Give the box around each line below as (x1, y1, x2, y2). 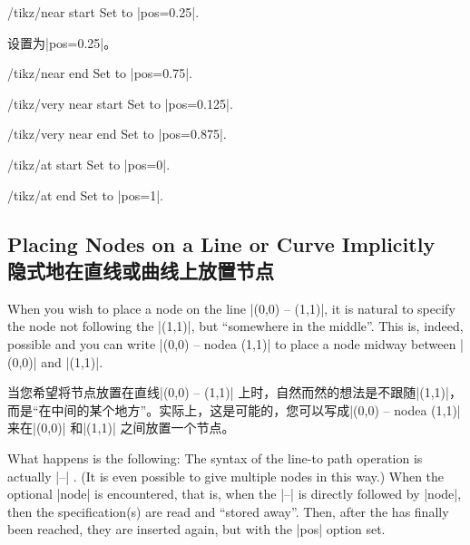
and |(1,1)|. (41, 352, 103, 371)
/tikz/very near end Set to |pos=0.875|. (7, 124, 227, 143)
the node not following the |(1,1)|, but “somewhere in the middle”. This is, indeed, (7, 316, 464, 336)
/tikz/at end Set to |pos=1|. (7, 185, 163, 204)
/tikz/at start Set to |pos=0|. (7, 154, 171, 173)
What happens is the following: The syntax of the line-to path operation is (7, 448, 423, 467)
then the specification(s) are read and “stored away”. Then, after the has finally (7, 501, 449, 521)
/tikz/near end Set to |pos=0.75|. (7, 63, 192, 83)
